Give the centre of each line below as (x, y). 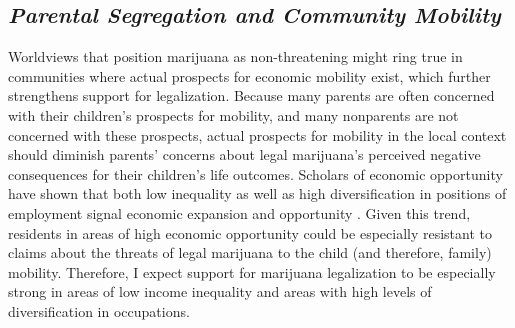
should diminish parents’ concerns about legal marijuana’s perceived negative (244, 154)
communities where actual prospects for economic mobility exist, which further (249, 75)
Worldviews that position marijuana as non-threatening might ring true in (235, 56)
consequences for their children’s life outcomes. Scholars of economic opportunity (255, 173)
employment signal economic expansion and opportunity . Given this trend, (239, 212)
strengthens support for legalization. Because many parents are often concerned (251, 95)
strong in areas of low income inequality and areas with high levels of (220, 291)
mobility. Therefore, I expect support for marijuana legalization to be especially (252, 271)
